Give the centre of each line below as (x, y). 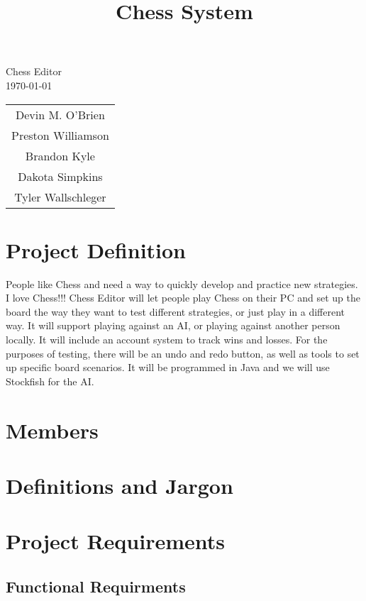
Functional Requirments (96, 586)
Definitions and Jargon (120, 485)
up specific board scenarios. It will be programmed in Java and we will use (168, 367)
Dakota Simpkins (60, 176)
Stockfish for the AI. (50, 381)
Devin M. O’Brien (60, 114)
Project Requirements (115, 541)
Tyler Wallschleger (60, 197)
